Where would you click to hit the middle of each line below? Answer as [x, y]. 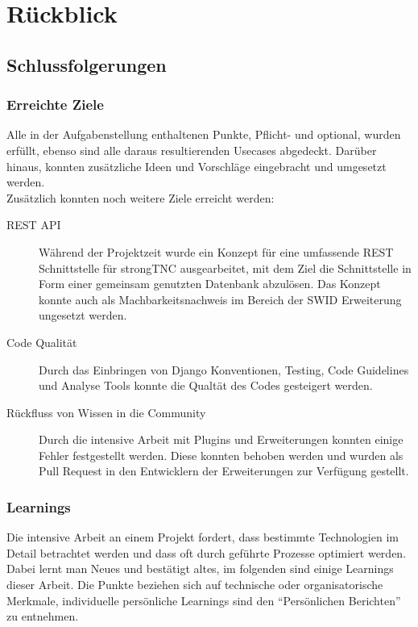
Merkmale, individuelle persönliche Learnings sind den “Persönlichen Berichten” [204, 600]
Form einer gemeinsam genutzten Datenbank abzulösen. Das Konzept [210, 284]
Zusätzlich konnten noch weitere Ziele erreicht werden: [141, 197]
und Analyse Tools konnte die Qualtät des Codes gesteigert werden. [206, 385]
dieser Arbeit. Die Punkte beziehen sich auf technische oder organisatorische [195, 585]
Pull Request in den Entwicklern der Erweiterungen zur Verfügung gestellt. [224, 471]
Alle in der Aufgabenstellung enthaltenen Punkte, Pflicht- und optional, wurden [204, 134]
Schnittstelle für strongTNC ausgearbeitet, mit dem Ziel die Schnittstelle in [225, 268]
